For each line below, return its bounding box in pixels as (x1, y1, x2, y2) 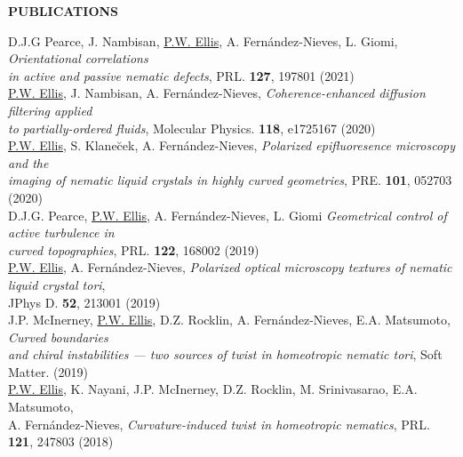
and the (8, 153, 49, 172)
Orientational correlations (8, 49, 148, 68)
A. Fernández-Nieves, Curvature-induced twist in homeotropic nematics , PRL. (8, 414, 430, 433)
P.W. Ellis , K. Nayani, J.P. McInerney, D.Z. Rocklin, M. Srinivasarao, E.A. (8, 380, 418, 398)
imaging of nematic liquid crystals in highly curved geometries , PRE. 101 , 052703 (8, 171, 452, 189)
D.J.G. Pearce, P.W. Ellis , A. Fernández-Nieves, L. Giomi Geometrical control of (8, 205, 447, 224)
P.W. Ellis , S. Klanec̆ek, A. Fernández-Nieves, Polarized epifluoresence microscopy (8, 136, 456, 155)
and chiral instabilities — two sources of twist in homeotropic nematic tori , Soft (8, 345, 443, 364)
